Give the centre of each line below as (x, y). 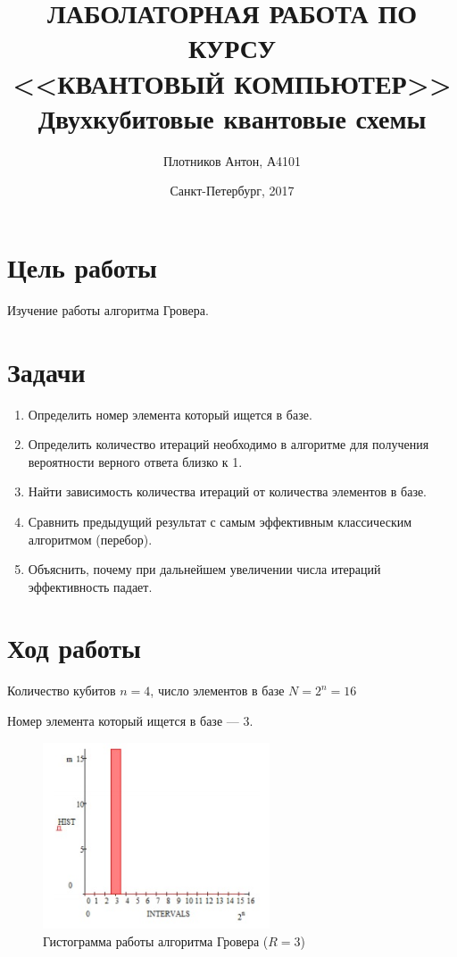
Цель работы (82, 266)
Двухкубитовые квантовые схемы (232, 117)
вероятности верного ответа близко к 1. (135, 461)
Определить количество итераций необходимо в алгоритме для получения (228, 444)
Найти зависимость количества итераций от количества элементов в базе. (228, 491)
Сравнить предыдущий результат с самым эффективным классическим (220, 521)
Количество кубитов (62, 691)
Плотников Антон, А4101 (232, 160)
